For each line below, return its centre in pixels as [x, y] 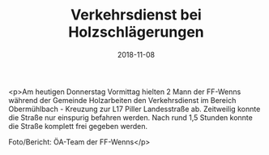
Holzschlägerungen [136, 32]
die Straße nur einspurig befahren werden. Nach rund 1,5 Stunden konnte [130, 117]
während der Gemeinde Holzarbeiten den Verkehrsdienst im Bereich [122, 100]
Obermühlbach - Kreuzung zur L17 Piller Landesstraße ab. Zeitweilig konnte [134, 109]
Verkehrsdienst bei [136, 15]
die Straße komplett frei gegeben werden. [78, 126]
